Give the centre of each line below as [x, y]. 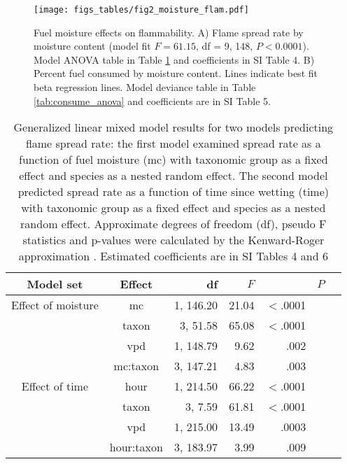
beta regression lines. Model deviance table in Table [145, 87]
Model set [55, 284]
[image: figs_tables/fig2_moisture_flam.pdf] [141, 10]
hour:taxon [136, 447]
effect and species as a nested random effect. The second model [173, 176]
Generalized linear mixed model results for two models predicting [173, 127]
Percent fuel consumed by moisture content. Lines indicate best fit [176, 73]
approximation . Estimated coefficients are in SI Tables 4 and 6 [173, 256]
